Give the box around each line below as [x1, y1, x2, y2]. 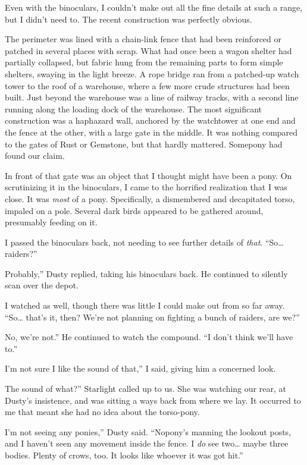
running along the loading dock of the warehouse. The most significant [5, 102, 262, 115]
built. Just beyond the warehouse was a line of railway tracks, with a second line [5, 91, 299, 103]
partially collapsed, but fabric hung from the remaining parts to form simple [5, 56, 283, 68]
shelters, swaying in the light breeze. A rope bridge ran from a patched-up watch [5, 67, 299, 80]
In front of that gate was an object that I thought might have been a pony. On [5, 169, 292, 181]
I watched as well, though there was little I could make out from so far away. [5, 299, 285, 312]
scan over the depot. [5, 279, 79, 291]
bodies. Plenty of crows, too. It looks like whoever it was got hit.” [5, 449, 243, 461]
